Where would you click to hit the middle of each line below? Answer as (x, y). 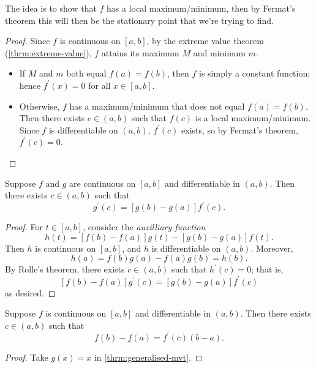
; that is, (267, 269)
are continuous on (103, 183)
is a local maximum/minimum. (253, 118)
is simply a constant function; (255, 73)
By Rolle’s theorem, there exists (65, 269)
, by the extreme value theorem (205, 41)
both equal (86, 73)
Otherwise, (39, 106)
